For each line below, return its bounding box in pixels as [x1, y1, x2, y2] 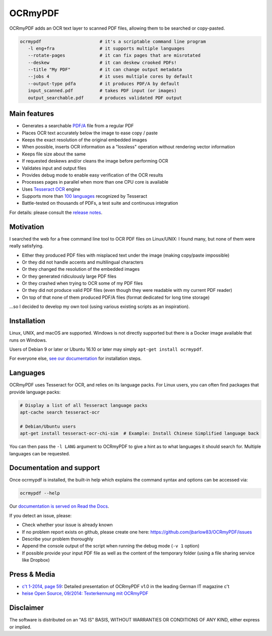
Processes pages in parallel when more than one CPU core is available [22, 179, 169, 185]
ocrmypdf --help [20, 491, 60, 496]
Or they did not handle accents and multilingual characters [22, 259, 144, 265]
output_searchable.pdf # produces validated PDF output [28, 95, 182, 101]
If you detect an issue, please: [9, 512, 72, 518]
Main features [9, 110, 54, 118]
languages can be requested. [9, 450, 71, 456]
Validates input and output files [22, 165, 87, 171]
